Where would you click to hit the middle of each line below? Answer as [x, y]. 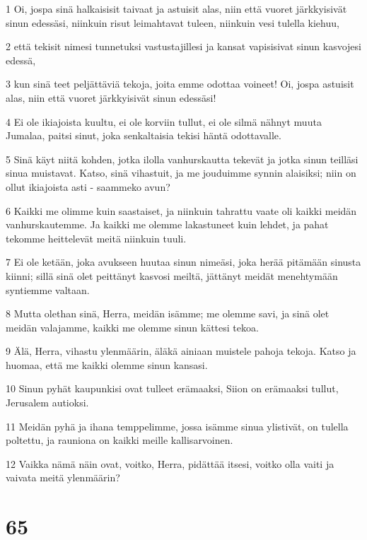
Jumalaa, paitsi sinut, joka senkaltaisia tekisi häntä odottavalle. [144, 135]
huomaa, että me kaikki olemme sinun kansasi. [107, 364]
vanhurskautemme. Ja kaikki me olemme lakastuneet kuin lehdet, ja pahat [167, 224]
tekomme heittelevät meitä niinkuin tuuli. [96, 238]
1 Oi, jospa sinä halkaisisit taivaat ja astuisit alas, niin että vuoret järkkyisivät [176, 8]
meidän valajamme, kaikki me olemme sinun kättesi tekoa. [132, 327]
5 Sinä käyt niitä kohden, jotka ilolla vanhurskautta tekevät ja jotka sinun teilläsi [182, 159]
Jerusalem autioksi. [47, 403]
